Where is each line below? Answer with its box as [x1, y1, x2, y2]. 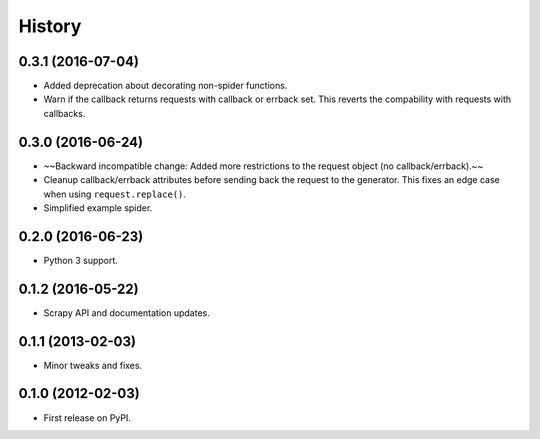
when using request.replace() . [43, 188, 187, 200]
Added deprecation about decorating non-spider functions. [43, 80, 288, 92]
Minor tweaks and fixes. [43, 359, 143, 371]
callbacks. [43, 107, 86, 119]
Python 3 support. [43, 254, 119, 266]
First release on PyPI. [43, 411, 132, 424]
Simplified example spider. [43, 201, 153, 214]
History [18, 15, 82, 37]
